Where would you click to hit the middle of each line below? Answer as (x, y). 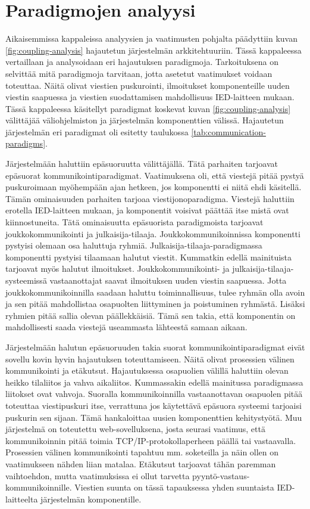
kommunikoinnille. (39, 487)
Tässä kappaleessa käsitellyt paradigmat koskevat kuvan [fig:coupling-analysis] (148, 108)
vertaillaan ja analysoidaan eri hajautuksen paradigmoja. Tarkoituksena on (142, 62)
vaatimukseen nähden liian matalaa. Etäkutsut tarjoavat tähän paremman (141, 463)
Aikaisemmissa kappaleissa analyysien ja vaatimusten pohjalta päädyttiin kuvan (151, 38)
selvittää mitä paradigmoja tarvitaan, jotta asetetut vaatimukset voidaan (139, 73)
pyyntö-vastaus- (221, 475)
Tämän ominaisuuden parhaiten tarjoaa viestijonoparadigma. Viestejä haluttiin (150, 198)
